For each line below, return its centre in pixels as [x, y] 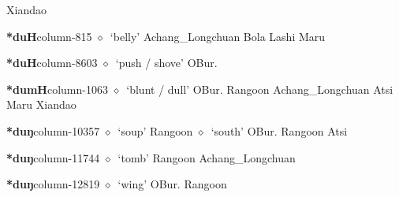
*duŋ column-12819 [53, 184]
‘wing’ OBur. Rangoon [172, 184]
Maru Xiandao [41, 104]
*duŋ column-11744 [53, 157]
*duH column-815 [49, 36]
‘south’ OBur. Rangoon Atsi [279, 130]
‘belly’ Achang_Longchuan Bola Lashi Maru [218, 36]
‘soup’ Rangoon [155, 130]
